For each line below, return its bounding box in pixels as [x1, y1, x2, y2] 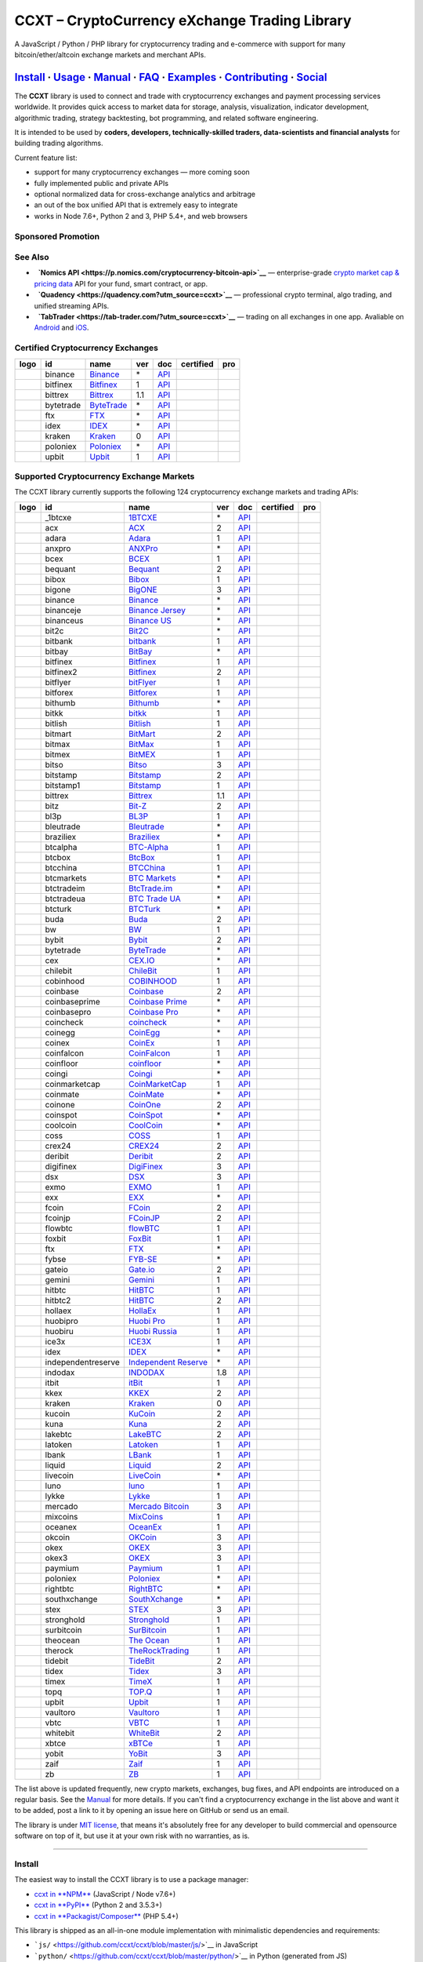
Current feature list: [14, 153, 78, 162]
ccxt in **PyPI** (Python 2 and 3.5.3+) [34, 1900, 162, 1910]
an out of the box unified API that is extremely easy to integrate [34, 200, 238, 210]
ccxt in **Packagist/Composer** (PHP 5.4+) [34, 1911, 179, 1920]
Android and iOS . [34, 323, 89, 333]
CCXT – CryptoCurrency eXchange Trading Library [14, 12, 352, 29]
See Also [14, 252, 49, 263]
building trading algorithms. [14, 138, 103, 148]
